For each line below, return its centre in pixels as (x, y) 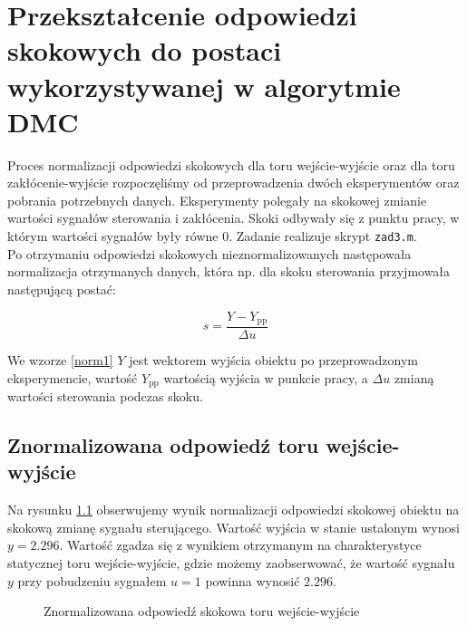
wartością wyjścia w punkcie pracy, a (266, 377)
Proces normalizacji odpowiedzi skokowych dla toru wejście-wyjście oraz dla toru (231, 164)
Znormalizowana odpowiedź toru (163, 445)
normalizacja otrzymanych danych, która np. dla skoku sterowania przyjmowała (229, 271)
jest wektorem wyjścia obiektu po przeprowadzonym (273, 359)
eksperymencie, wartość (73, 377)
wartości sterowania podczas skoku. (105, 396)
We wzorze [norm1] (60, 359)
